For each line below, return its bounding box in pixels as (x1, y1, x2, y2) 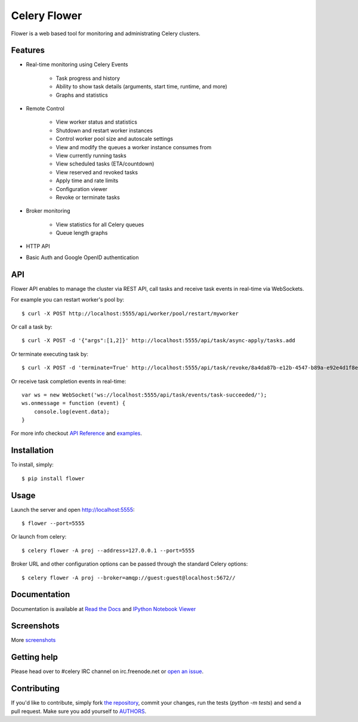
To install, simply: (11, 461, 54, 468)
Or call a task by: (11, 323, 53, 330)
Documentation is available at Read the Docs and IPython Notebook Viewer (11, 605, 196, 612)
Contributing (11, 684, 60, 694)
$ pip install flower (21, 475, 85, 482)
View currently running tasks (55, 152, 126, 159)
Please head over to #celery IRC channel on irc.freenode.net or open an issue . (11, 668, 204, 675)
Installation (11, 446, 54, 456)
